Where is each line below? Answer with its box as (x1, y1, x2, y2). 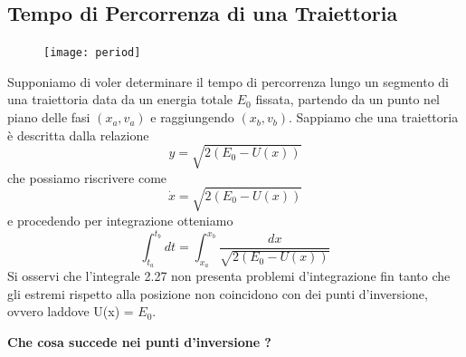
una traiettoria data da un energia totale (7, 90, 233, 109)
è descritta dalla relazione (7, 125, 149, 144)
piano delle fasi (7, 108, 90, 127)
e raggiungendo (150, 108, 234, 127)
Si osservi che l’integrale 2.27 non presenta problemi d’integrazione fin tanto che (7, 266, 451, 285)
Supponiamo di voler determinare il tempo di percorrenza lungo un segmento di (7, 72, 450, 91)
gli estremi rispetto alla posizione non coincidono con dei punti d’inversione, (7, 284, 428, 303)
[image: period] (43, 46, 141, 60)
